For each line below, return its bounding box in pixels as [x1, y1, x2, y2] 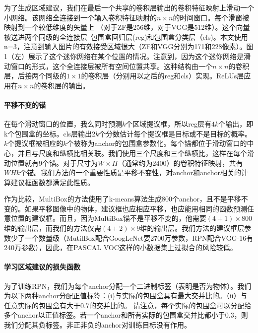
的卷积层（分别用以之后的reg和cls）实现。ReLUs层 [81, 70, 244, 81]
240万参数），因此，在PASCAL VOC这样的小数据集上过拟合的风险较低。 [4, 242, 237, 253]
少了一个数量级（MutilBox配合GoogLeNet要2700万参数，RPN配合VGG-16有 [10, 232, 254, 243]
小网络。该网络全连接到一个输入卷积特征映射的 [4, 12, 157, 22]
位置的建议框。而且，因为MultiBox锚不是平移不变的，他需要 [10, 213, 206, 223]
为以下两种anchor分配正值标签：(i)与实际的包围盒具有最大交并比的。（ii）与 [4, 290, 248, 301]
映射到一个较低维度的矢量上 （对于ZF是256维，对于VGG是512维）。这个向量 [4, 22, 250, 32]
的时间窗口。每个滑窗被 [173, 12, 250, 22]
